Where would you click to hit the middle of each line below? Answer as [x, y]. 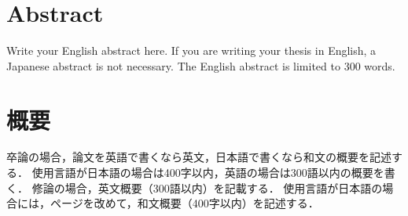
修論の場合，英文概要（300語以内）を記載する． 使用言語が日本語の [207, 187]
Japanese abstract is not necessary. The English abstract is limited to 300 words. [201, 65]
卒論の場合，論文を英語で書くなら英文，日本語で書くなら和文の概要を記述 [199, 157]
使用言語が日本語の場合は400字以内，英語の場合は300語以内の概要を [208, 173]
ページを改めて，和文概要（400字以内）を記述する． [184, 203]
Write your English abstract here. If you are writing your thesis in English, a [191, 50]
